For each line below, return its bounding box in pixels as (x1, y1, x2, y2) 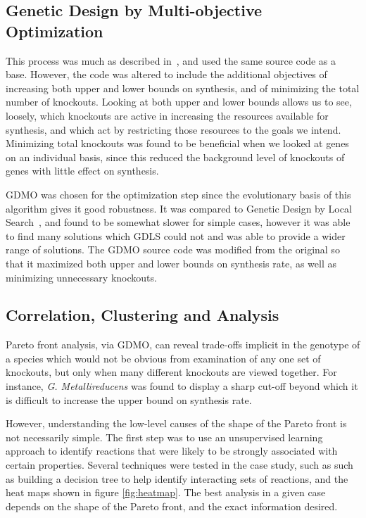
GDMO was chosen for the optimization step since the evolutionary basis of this (6, 187, 351, 201)
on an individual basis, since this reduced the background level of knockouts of (6, 149, 345, 164)
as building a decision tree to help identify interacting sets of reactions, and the (6, 471, 348, 486)
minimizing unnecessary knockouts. (6, 270, 157, 284)
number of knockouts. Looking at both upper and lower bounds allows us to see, (6, 94, 352, 109)
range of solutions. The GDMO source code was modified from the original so (6, 242, 340, 257)
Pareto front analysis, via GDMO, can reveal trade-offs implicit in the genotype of (6, 337, 360, 352)
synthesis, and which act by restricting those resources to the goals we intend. (6, 122, 341, 137)
